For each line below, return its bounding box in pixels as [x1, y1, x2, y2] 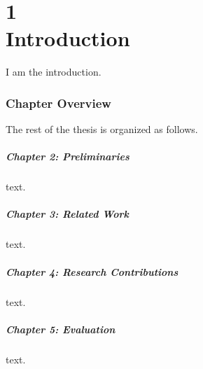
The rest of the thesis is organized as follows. [6, 122, 198, 137]
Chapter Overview [6, 94, 111, 111]
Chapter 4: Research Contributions [6, 264, 178, 279]
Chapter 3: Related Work [6, 207, 129, 221]
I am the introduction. [6, 64, 101, 79]
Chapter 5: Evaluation [6, 321, 115, 336]
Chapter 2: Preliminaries [6, 149, 129, 164]
